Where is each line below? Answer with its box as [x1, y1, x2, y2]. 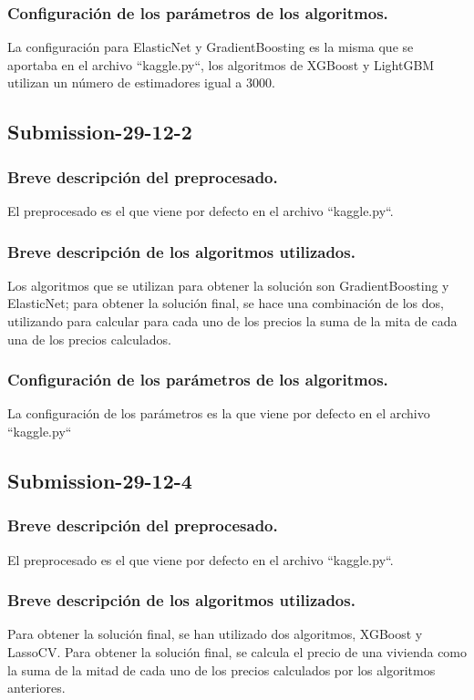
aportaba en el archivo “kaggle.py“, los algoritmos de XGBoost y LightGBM [7, 55, 435, 74]
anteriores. [7, 678, 66, 697]
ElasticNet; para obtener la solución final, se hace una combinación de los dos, [7, 293, 444, 313]
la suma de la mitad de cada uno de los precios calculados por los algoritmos [7, 660, 436, 679]
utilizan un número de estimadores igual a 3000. [7, 73, 275, 92]
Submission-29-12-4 [7, 466, 192, 494]
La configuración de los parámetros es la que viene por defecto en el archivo [7, 404, 430, 423]
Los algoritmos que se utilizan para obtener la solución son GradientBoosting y [7, 275, 449, 294]
